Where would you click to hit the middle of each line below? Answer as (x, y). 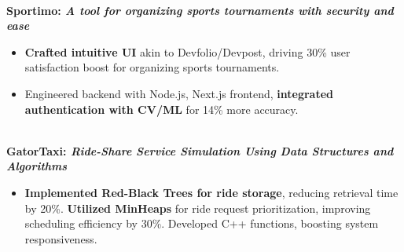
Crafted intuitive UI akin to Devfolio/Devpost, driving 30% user (187, 51)
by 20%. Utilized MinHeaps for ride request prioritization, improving (198, 208)
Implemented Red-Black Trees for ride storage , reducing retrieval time (211, 192)
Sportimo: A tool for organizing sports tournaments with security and (200, 10)
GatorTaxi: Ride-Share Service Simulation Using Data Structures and (200, 150)
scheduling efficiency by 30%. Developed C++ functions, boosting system (202, 223)
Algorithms (37, 166)
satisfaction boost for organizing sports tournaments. (152, 67)
